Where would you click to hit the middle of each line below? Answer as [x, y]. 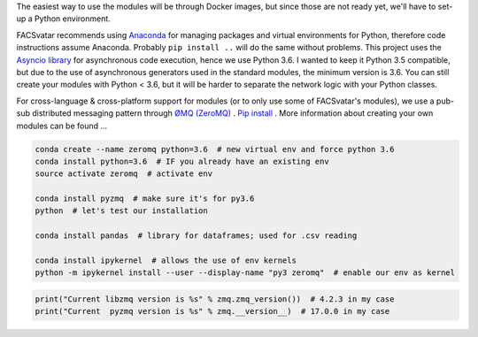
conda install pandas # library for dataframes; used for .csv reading [196, 236]
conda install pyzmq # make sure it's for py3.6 [145, 199]
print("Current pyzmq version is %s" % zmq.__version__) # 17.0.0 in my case [212, 311]
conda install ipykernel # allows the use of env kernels [166, 260]
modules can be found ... [62, 126]
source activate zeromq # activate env [123, 174]
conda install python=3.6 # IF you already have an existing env [182, 161]
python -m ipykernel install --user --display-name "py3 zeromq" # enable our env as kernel [245, 273]
